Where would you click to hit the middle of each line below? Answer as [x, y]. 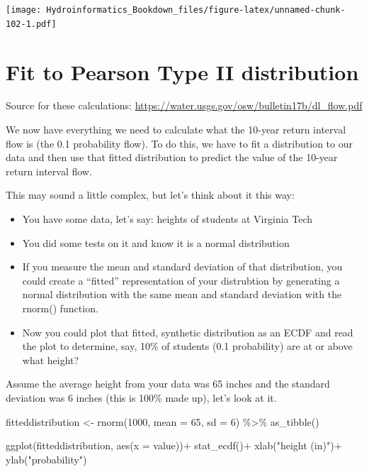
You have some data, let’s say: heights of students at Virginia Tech [167, 219]
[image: [24, 10]
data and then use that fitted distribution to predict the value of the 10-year [172, 157]
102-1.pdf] [31, 24]
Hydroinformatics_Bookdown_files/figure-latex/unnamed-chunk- [196, 10]
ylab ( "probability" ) [46, 459]
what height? [51, 360]
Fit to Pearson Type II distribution [182, 71]
